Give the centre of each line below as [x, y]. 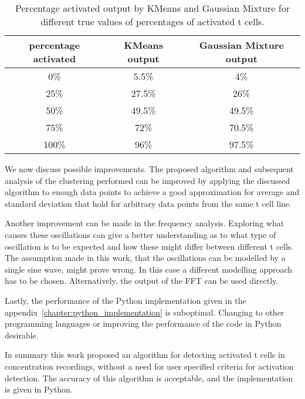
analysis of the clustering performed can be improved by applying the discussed [148, 180]
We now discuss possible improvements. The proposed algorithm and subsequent [149, 169]
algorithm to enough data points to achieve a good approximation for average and [152, 192]
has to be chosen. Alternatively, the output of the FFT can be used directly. [142, 281]
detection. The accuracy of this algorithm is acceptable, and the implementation [149, 378]
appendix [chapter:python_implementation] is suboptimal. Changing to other [145, 312]
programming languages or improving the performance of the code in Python [143, 323]
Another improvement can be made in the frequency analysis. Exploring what [145, 223]
